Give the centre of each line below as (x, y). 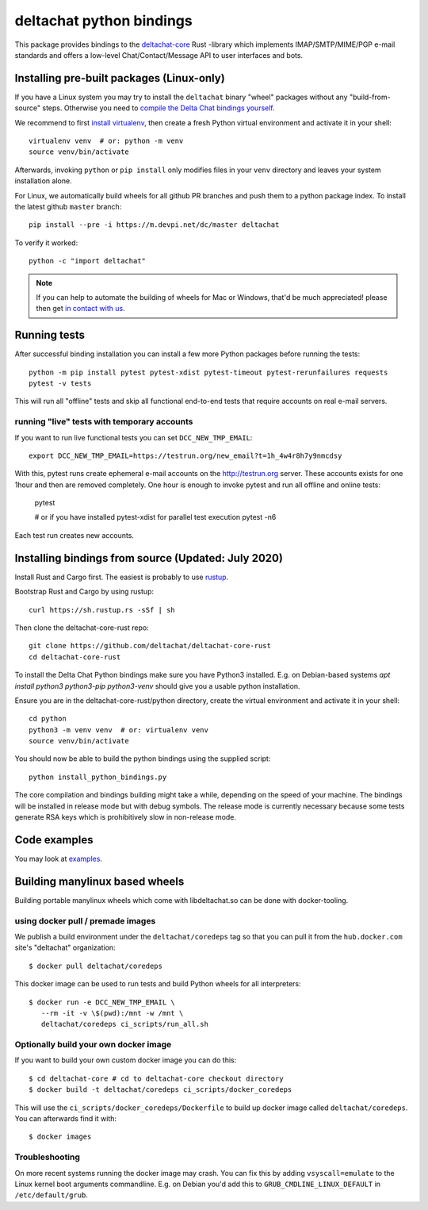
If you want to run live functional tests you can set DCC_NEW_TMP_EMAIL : (134, 437)
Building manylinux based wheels (99, 881)
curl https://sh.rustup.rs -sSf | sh (102, 610)
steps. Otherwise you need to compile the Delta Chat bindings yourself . (159, 108)
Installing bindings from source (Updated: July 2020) (149, 558)
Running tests (50, 335)
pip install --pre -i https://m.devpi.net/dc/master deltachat (154, 225)
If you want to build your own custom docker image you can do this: (126, 1060)
